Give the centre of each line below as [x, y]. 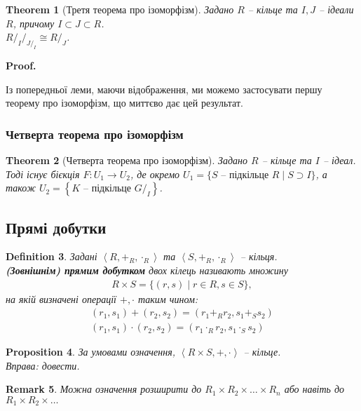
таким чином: [168, 298]
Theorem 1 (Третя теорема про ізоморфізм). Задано [120, 9]
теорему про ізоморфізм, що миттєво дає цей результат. [124, 103]
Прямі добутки [56, 227]
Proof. [21, 65]
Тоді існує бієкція [43, 174]
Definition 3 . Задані [52, 256]
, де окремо [155, 174]
